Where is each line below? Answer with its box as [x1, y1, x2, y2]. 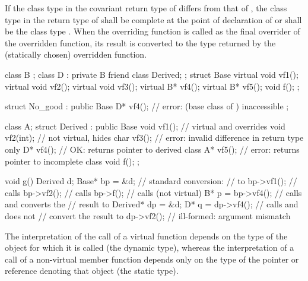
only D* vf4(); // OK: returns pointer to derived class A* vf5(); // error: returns [5, 143, 300, 155]
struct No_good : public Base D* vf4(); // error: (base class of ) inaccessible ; [5, 100, 289, 112]
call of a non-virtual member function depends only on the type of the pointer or [5, 252, 299, 265]
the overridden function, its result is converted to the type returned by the [5, 36, 276, 49]
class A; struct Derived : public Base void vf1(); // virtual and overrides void [5, 119, 285, 132]
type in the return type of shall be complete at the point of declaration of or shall [5, 13, 302, 26]
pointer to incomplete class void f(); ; [5, 154, 139, 167]
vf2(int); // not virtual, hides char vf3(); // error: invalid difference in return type [5, 131, 304, 144]
